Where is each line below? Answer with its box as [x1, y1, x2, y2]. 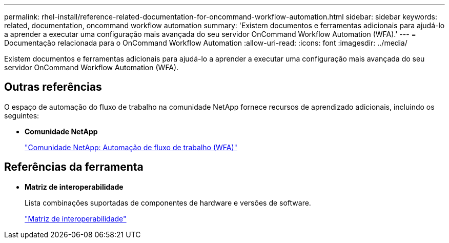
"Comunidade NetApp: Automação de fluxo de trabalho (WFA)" [25, 143, 238, 152]
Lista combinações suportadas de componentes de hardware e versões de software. [25, 198, 311, 207]
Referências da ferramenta [4, 160, 144, 174]
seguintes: [4, 111, 39, 120]
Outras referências [4, 80, 102, 94]
